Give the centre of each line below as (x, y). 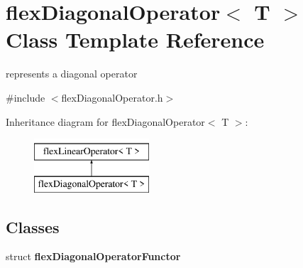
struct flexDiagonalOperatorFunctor (93, 256)
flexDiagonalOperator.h (112, 97)
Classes (33, 226)
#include (26, 97)
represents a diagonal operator (72, 74)
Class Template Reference (135, 39)
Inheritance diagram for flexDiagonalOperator (105, 121)
